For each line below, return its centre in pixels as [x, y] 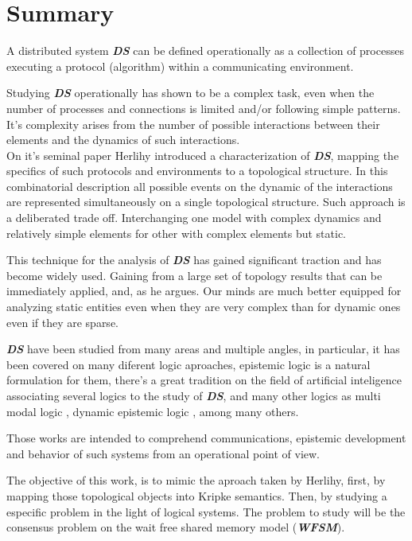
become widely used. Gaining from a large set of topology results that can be [194, 275]
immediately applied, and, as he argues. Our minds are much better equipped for [204, 291]
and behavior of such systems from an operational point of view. [163, 453]
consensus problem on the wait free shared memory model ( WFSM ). [176, 527]
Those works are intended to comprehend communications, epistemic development [206, 438]
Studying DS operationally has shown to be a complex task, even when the [190, 93]
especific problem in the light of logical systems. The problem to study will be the [206, 511]
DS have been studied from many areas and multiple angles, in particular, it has [203, 349]
